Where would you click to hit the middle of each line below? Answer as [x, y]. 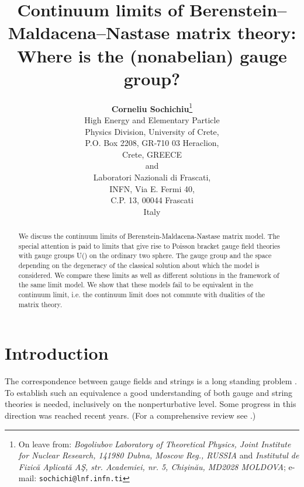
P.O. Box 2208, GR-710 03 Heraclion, [152, 143]
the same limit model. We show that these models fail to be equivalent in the [136, 285]
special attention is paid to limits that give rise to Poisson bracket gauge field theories [149, 246]
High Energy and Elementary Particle [152, 119]
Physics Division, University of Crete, [152, 131]
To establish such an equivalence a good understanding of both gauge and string [149, 392]
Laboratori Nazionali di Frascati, [152, 177]
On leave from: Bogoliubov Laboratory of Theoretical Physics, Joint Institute [155, 443]
